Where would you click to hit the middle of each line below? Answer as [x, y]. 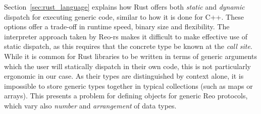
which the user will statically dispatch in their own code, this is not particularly [128, 66]
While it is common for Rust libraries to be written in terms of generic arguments [130, 56]
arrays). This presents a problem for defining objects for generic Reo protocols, [126, 96]
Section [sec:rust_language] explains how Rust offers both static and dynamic [124, 7]
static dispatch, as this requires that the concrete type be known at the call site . [128, 46]
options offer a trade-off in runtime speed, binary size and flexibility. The [117, 26]
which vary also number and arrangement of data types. [90, 105]
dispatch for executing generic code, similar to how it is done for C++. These [124, 16]
